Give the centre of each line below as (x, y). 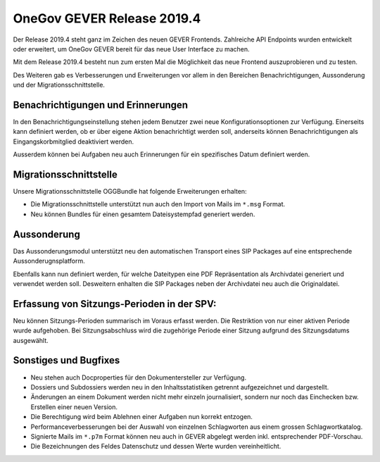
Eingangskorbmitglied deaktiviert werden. (73, 142)
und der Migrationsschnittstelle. (59, 85)
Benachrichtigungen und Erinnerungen (101, 105)
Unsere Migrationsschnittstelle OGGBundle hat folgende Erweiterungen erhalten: (130, 192)
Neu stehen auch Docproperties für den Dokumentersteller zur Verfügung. (138, 377)
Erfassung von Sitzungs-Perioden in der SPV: (115, 304)
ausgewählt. (31, 340)
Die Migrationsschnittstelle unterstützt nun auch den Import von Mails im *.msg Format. (158, 204)
